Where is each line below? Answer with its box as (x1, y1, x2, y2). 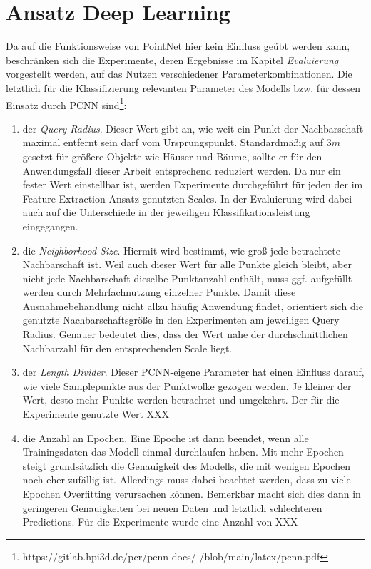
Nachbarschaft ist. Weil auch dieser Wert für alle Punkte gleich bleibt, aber (22, 257, 352, 272)
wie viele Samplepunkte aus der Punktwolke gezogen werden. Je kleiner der (22, 378, 352, 393)
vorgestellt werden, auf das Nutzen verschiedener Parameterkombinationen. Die (6, 66, 352, 81)
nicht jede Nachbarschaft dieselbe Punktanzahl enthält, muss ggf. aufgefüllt (22, 270, 352, 285)
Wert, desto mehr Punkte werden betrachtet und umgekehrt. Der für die (22, 392, 340, 407)
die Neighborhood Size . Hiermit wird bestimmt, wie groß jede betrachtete (22, 242, 340, 257)
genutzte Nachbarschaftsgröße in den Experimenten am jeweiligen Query (22, 312, 340, 327)
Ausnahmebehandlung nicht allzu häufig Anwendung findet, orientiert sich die (22, 298, 363, 313)
